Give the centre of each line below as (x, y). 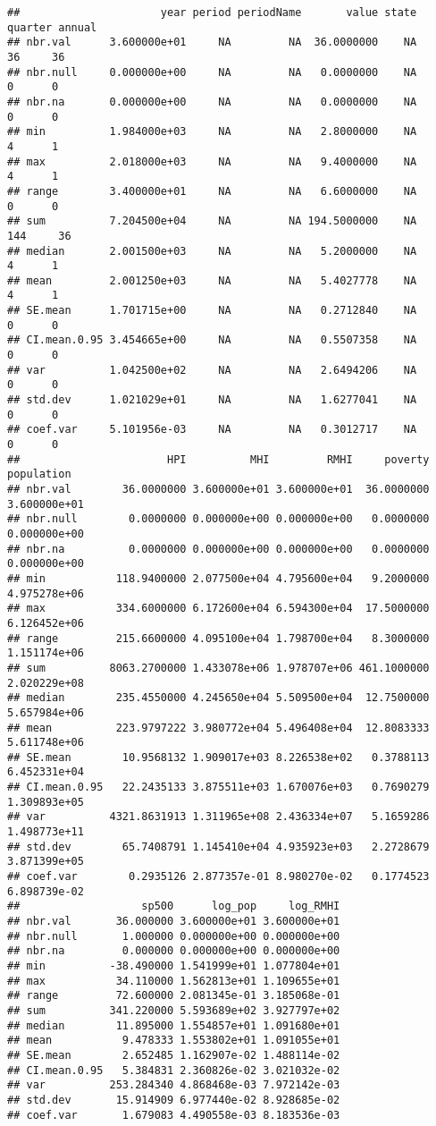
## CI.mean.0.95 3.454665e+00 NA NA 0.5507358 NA (212, 340)
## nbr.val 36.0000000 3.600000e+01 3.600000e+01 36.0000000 (218, 489)
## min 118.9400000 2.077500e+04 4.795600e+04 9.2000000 (218, 578)
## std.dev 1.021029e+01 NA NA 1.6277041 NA (212, 400)
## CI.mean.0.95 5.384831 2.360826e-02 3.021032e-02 (174, 1070)
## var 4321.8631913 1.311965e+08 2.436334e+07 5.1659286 (218, 817)
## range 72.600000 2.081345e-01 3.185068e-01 (174, 996)
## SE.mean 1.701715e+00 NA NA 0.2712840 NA (212, 311)
